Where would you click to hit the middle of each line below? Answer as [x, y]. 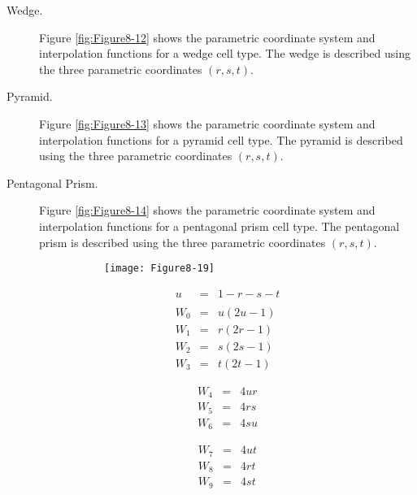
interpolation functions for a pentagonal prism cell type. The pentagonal [219, 226]
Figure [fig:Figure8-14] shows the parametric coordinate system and [207, 210]
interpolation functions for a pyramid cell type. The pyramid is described [221, 139]
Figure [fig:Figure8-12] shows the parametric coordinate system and [207, 37]
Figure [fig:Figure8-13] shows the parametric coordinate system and [207, 123]
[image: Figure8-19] [160, 269]
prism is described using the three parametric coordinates [182, 242]
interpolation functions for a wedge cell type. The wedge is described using [225, 53]
